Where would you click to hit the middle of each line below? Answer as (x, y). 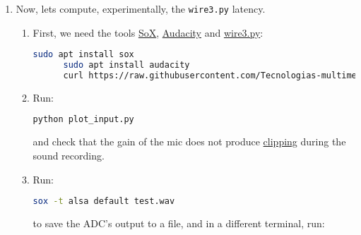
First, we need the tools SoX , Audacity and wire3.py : (148, 32)
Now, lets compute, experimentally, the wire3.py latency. (141, 8)
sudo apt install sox (83, 55)
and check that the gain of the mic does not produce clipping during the (189, 141)
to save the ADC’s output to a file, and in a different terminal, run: (179, 223)
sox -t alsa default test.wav (104, 201)
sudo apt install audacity (126, 65)
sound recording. (69, 155)
